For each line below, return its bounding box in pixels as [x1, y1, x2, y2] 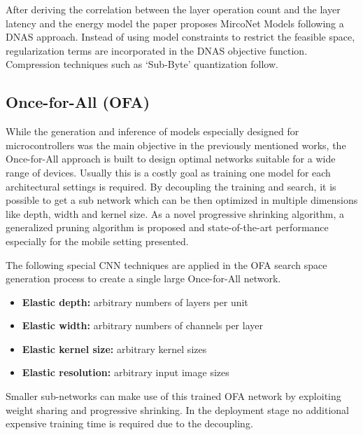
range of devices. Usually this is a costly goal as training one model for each [6, 165, 331, 179]
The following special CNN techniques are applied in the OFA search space [6, 257, 327, 272]
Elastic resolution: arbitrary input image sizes [22, 365, 229, 380]
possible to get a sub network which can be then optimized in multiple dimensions [6, 193, 358, 207]
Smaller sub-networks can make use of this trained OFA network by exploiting [6, 389, 341, 403]
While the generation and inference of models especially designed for [6, 124, 299, 139]
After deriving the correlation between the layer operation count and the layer [6, 2, 341, 16]
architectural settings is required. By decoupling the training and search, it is [6, 179, 336, 193]
